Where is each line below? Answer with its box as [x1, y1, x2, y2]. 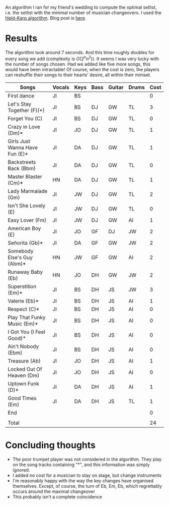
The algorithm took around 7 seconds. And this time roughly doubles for [5, 49, 155, 55]
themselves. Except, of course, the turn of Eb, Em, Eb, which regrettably [12, 483, 162, 489]
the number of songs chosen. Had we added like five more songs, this [5, 61, 151, 67]
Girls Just [8, 137, 30, 144]
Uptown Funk [8, 380, 39, 387]
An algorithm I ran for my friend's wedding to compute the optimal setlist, [5, 5, 157, 10]
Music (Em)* [8, 320, 39, 327]
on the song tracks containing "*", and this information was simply [12, 462, 150, 468]
